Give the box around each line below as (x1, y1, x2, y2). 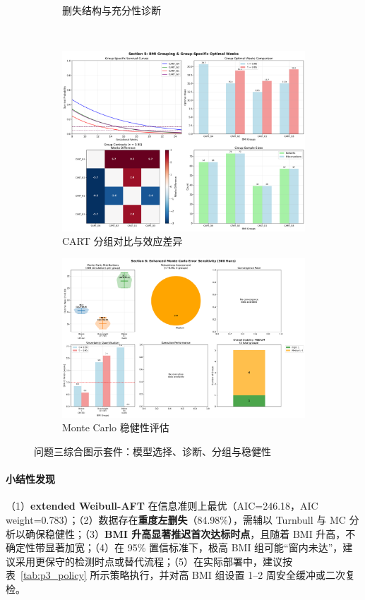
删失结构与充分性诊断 (62, 3, 161, 17)
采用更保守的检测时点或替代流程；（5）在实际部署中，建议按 (15, 553, 292, 568)
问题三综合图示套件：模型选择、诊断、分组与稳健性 (34, 443, 271, 458)
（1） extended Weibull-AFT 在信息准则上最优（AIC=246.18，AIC (6, 498, 318, 513)
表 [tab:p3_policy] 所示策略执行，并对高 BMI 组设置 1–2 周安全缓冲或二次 (6, 568, 345, 582)
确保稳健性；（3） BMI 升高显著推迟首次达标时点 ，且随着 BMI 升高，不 (25, 526, 356, 541)
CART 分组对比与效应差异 (62, 234, 183, 248)
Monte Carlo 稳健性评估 (62, 420, 169, 435)
